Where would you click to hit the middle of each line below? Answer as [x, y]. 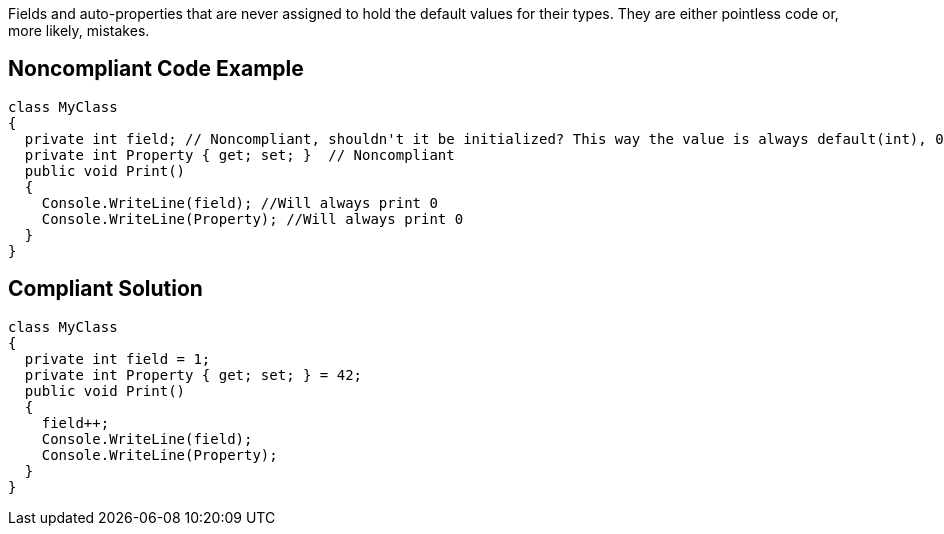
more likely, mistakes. [79, 30]
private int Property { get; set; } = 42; [193, 374]
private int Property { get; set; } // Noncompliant [239, 154]
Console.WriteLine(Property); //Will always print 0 [252, 218]
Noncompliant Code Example [156, 69]
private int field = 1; [117, 358]
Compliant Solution [105, 289]
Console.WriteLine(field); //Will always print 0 [239, 202]
